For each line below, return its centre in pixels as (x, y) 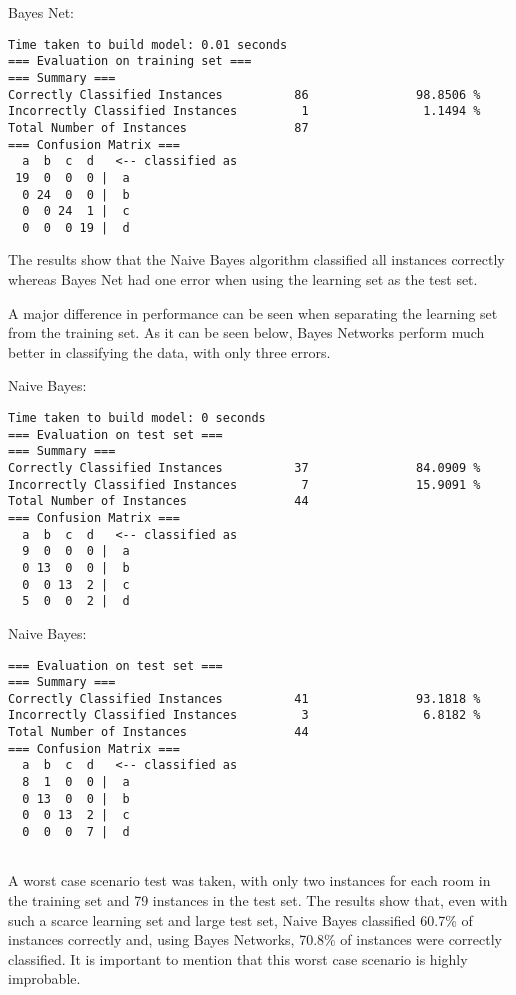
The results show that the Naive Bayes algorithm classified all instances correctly (256, 259)
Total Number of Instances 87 (158, 127)
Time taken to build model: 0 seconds (137, 418)
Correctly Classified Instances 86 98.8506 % (244, 94)
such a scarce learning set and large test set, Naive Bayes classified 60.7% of (240, 919)
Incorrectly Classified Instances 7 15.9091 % (244, 484)
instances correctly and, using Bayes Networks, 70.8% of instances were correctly (255, 939)
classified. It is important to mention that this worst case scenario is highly (238, 958)
